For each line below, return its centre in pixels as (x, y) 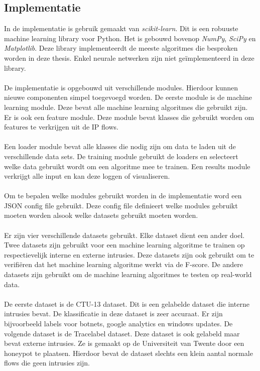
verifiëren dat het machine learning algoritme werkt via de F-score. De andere (123, 264)
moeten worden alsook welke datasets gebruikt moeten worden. (101, 215)
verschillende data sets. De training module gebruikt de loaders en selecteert (121, 156)
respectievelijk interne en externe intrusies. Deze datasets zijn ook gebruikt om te (129, 254)
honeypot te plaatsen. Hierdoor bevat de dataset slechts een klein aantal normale (128, 353)
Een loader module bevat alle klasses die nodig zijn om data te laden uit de (120, 146)
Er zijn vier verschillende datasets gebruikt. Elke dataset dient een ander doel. (124, 235)
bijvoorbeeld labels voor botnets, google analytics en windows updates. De (118, 324)
